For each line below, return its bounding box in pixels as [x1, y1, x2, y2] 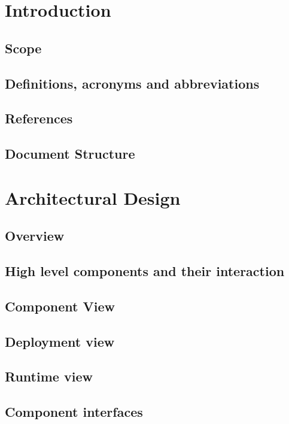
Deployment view [5, 332, 115, 350]
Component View [5, 296, 115, 315]
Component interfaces [5, 402, 143, 421]
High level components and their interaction [5, 262, 285, 280]
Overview [5, 226, 65, 245]
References [5, 109, 73, 128]
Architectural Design [5, 185, 181, 210]
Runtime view [5, 367, 93, 386]
